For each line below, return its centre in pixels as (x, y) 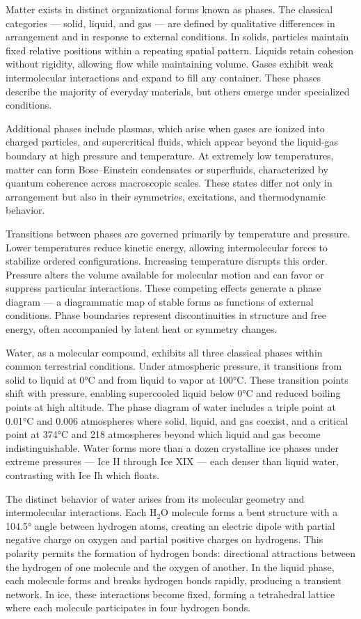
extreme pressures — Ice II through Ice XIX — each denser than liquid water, (172, 461)
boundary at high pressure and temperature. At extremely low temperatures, (170, 155)
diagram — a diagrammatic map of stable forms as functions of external (160, 301)
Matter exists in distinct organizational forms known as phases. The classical (169, 9)
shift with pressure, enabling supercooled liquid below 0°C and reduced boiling (173, 393)
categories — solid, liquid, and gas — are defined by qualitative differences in (170, 23)
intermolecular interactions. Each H (81, 512)
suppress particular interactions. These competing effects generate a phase (163, 288)
